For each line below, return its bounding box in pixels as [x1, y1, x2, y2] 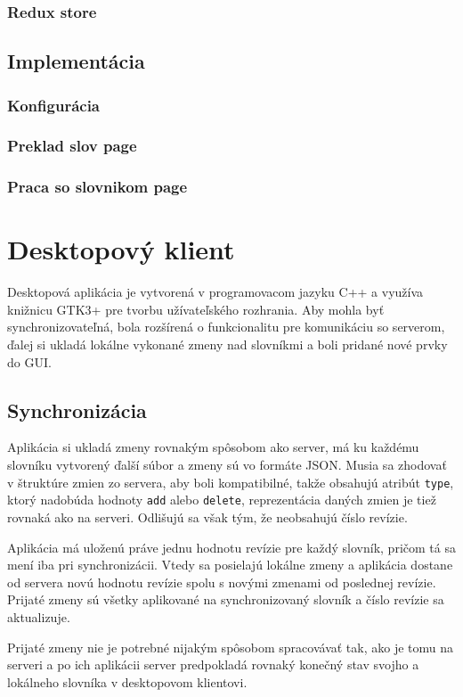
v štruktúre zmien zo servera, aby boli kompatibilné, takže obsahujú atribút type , [7, 472, 454, 491]
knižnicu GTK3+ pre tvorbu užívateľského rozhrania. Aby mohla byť [7, 299, 385, 318]
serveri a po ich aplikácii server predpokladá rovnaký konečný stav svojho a [7, 655, 419, 674]
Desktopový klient [7, 231, 235, 267]
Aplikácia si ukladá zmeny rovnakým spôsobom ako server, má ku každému [7, 438, 419, 456]
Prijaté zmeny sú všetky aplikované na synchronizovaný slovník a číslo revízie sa [7, 590, 444, 609]
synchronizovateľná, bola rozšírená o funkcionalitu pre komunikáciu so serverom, [7, 317, 445, 336]
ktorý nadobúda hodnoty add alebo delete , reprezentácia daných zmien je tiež [7, 490, 436, 509]
